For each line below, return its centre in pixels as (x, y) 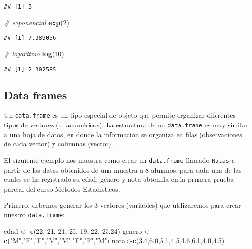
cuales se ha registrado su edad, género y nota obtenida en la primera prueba (119, 179)
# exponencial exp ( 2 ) (37, 22)
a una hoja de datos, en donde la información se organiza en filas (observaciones (123, 134)
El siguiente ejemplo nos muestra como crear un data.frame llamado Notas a (119, 160)
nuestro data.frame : (35, 214)
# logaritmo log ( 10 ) (34, 53)
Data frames (36, 95)
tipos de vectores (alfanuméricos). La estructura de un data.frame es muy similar (126, 125)
